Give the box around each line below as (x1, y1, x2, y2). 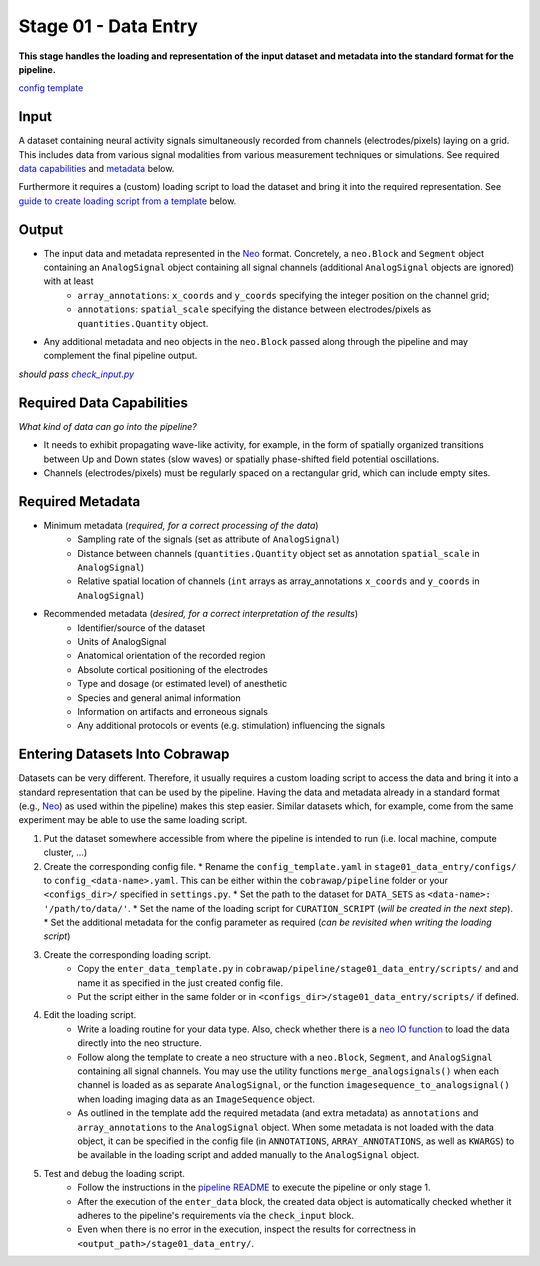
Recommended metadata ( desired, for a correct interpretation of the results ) (43, 608, 359, 620)
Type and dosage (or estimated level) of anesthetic (77, 678, 288, 690)
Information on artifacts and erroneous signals (77, 705, 269, 717)
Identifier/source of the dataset (77, 621, 206, 634)
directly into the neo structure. (77, 1037, 202, 1049)
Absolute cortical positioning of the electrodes (77, 663, 269, 675)
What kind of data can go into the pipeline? (18, 420, 197, 432)
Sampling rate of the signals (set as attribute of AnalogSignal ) (77, 533, 340, 545)
